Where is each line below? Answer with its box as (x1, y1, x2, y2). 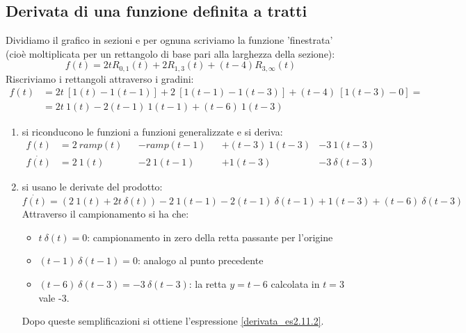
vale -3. (38, 290, 70, 304)
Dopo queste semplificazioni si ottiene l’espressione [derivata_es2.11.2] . (22, 314, 324, 328)
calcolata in (271, 276, 320, 291)
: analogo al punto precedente (137, 253, 264, 268)
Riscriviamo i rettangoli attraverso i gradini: (6, 71, 194, 86)
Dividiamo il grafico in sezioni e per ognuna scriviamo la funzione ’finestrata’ (6, 33, 333, 47)
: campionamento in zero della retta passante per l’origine (87, 229, 333, 244)
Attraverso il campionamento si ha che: (22, 206, 189, 221)
